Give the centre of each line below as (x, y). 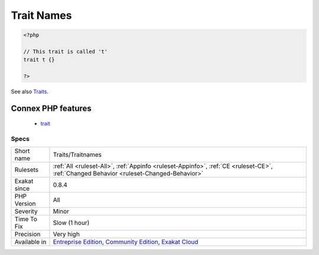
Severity (26, 211)
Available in (30, 241)
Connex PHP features (51, 108)
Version (25, 203)
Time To (26, 219)
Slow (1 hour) (71, 223)
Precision (27, 234)
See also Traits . (30, 92)
